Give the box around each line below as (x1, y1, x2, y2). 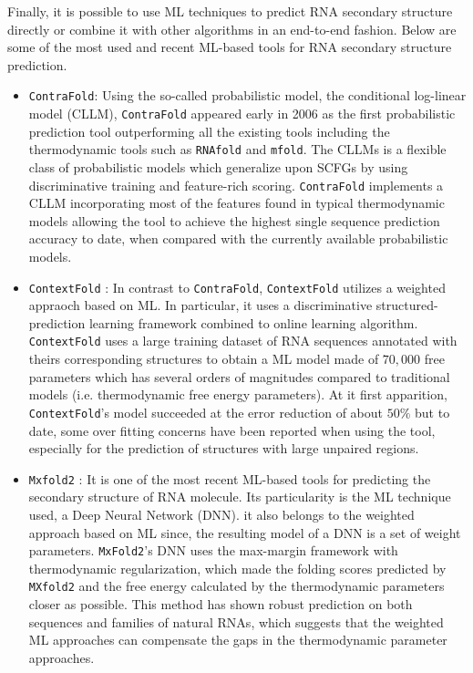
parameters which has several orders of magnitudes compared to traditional (28, 367, 450, 386)
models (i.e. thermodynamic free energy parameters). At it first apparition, (28, 385, 447, 404)
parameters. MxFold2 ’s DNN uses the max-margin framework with (28, 541, 398, 560)
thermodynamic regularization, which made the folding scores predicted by (28, 558, 447, 577)
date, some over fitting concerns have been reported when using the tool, (28, 420, 436, 440)
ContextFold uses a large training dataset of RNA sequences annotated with (28, 331, 458, 350)
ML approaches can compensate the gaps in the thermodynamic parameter (28, 630, 447, 649)
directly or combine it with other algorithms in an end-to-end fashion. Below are (7, 19, 457, 38)
